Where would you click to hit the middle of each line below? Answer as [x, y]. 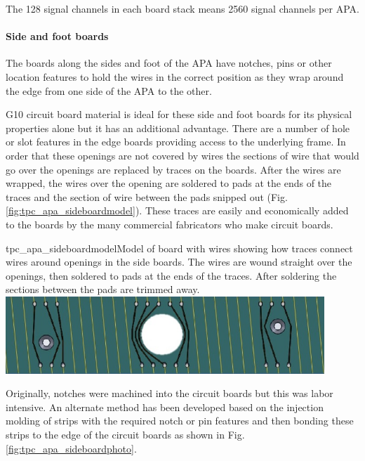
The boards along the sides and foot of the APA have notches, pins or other [169, 63]
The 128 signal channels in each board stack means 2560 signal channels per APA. [182, 8]
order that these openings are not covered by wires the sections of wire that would [182, 155]
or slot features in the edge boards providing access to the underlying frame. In [176, 142]
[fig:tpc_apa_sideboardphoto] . [71, 448]
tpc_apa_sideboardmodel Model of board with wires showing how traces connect [179, 248]
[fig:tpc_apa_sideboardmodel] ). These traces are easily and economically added [177, 210]
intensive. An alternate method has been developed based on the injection [165, 407]
